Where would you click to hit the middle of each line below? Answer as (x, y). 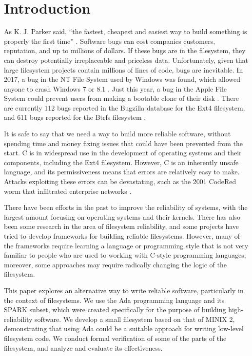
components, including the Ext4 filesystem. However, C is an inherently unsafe (121, 162)
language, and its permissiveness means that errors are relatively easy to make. (122, 172)
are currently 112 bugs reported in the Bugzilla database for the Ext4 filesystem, (125, 107)
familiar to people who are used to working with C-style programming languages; (125, 255)
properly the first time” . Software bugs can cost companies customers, (110, 41)
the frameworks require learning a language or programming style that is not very (126, 245)
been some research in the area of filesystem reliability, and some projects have (122, 226)
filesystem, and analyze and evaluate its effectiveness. (83, 347)
